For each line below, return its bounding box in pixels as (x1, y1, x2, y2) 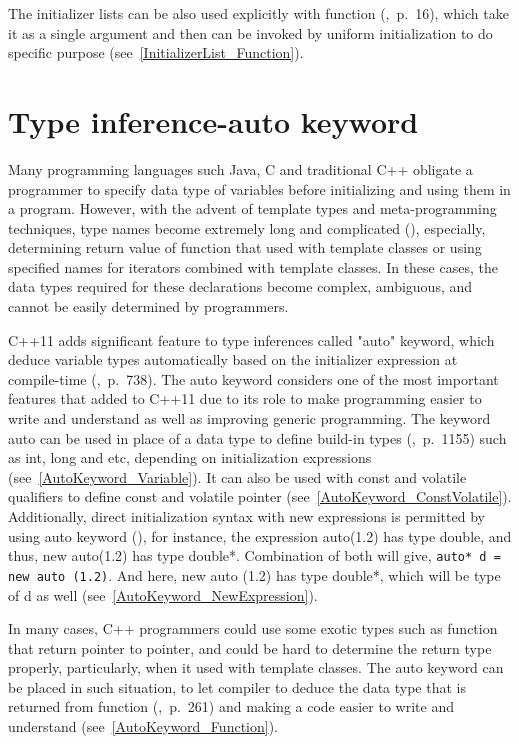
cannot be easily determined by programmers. (8, 296, 289, 317)
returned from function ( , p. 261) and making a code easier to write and (8, 696, 454, 717)
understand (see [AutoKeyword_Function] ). (8, 716, 278, 737)
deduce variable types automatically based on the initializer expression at (8, 349, 458, 370)
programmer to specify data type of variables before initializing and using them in (8, 178, 511, 199)
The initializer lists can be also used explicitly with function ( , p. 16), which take (8, 3, 509, 23)
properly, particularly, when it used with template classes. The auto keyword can (8, 657, 504, 678)
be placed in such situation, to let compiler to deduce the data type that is (8, 676, 466, 697)
